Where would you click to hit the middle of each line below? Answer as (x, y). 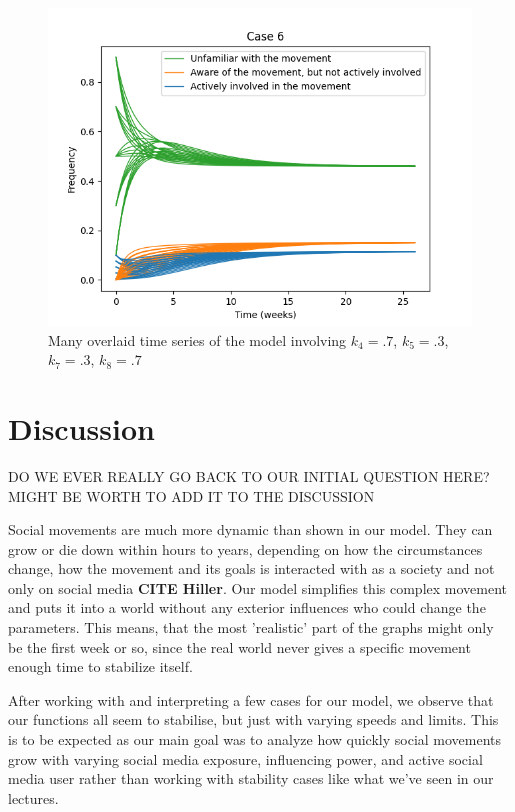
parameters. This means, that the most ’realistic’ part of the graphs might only (251, 627)
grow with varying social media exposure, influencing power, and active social (245, 758)
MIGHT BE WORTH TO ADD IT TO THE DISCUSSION (191, 495)
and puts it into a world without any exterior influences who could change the (247, 607)
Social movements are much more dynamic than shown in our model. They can (250, 529)
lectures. (33, 797)
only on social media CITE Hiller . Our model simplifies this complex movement (258, 587)
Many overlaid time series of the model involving (197, 339)
